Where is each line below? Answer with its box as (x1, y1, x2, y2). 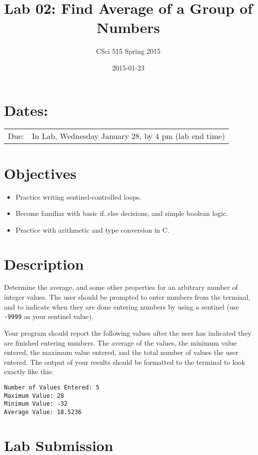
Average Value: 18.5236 (4, 408, 82, 416)
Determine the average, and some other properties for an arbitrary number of (4, 282, 238, 292)
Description (4, 253, 84, 274)
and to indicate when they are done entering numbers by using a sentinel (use (4, 301, 239, 312)
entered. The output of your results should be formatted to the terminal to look (4, 356, 245, 367)
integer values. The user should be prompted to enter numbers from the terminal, (4, 292, 251, 302)
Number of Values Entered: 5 (4, 384, 100, 391)
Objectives (4, 163, 76, 183)
